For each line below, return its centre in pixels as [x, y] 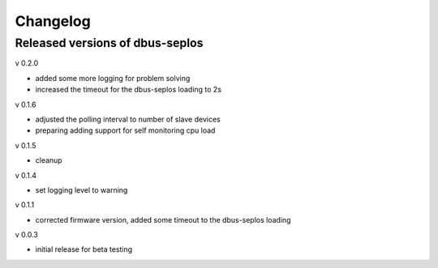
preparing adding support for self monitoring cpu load [125, 130]
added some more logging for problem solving [113, 78]
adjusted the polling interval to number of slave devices [128, 119]
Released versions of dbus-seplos [109, 43]
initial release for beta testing [84, 249]
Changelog [53, 21]
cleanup [49, 160]
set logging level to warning [82, 189]
